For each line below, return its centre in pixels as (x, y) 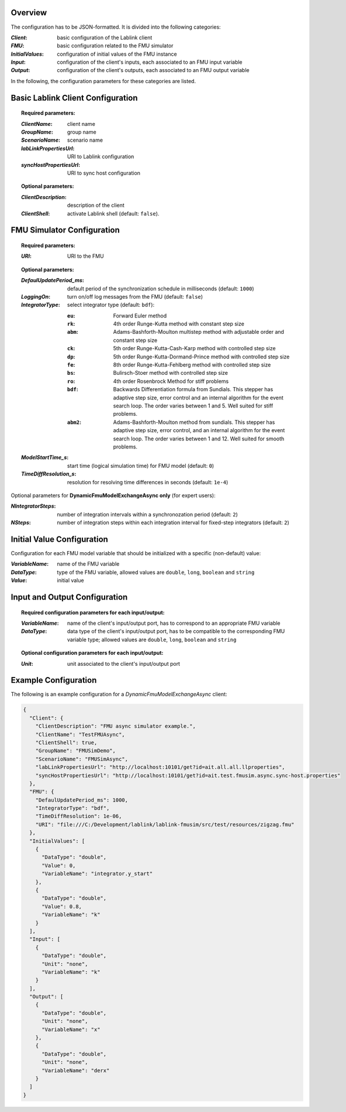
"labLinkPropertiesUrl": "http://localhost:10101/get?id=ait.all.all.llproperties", (160, 767)
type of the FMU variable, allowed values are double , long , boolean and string (156, 572)
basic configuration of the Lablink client (105, 37)
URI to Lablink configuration (101, 157)
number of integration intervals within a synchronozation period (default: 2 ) (147, 514)
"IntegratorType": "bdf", (72, 808)
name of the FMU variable (88, 564)
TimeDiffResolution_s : (49, 474)
